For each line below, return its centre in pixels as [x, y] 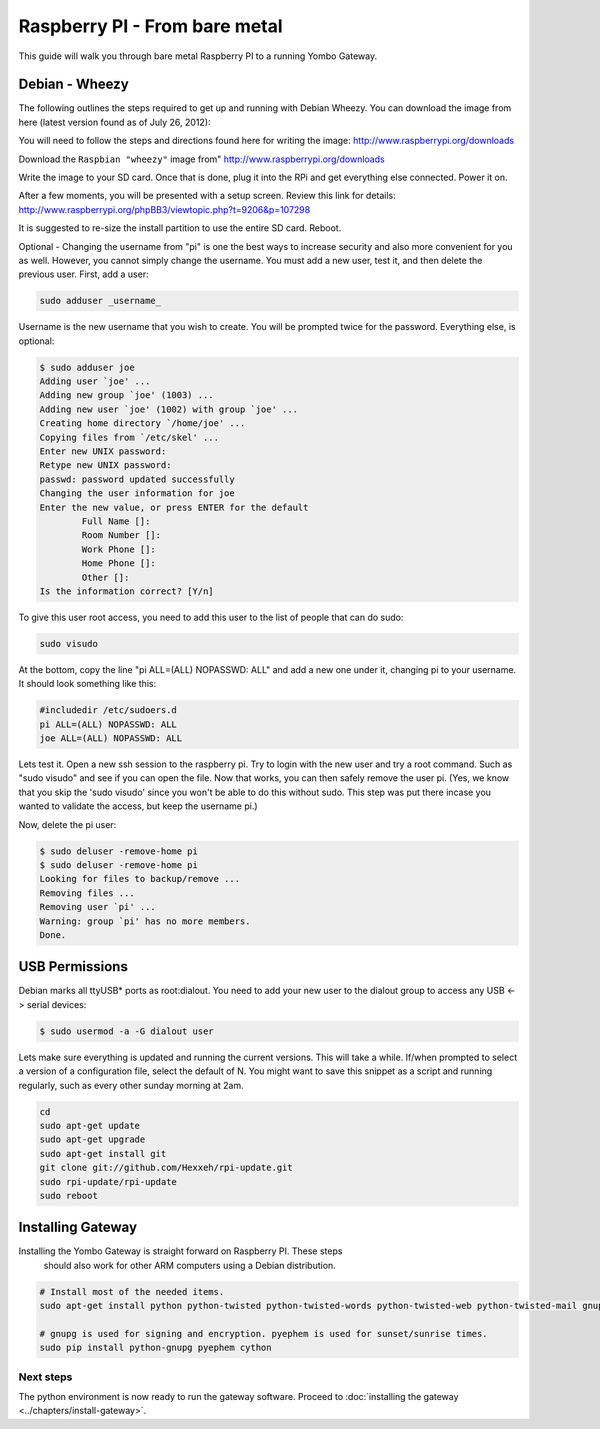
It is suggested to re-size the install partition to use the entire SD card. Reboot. [180, 228]
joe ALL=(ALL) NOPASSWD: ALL [111, 738]
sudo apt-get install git [103, 1153]
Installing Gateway [78, 1227]
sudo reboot [69, 1195]
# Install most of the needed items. [132, 1291]
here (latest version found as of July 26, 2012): [114, 122]
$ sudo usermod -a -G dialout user [126, 1031]
